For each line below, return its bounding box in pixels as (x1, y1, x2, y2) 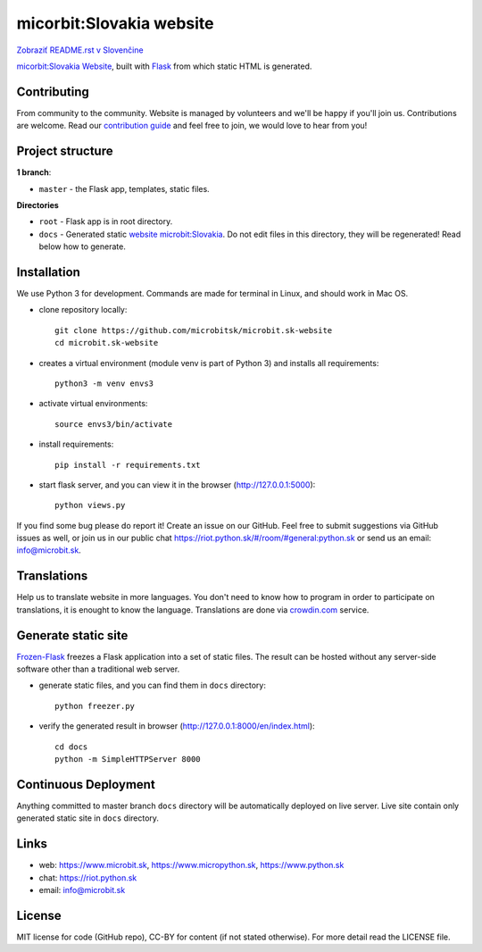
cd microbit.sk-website (54, 338, 159, 348)
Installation (16, 264, 80, 280)
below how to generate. (38, 241, 127, 252)
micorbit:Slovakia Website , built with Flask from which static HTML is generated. (16, 61, 312, 71)
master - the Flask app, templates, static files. (38, 183, 210, 194)
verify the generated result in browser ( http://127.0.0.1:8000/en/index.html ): (38, 721, 316, 731)
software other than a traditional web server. (16, 664, 180, 674)
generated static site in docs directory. (16, 813, 160, 823)
